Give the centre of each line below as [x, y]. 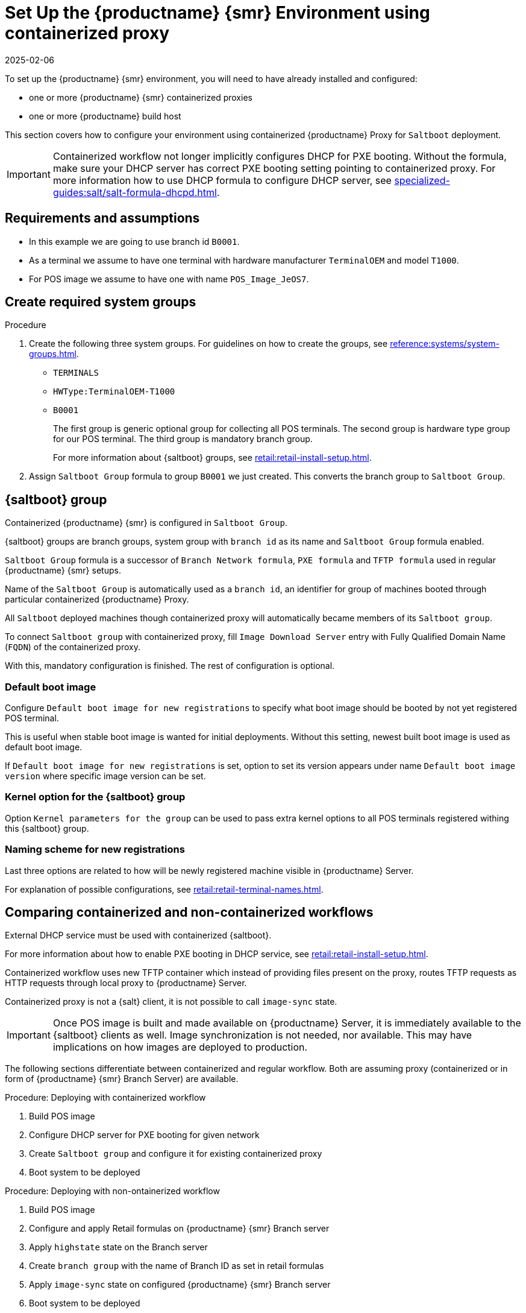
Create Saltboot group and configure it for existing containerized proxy [176, 1154]
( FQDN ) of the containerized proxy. [73, 647]
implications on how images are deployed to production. [180, 1047]
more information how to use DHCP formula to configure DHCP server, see [222, 180]
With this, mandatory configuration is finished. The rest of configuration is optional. [170, 666]
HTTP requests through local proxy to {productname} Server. [126, 983]
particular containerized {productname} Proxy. [97, 600]
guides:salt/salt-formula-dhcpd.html [135, 192]
